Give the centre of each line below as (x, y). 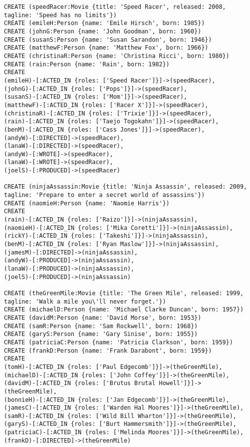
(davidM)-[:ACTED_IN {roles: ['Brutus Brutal (80, 383)
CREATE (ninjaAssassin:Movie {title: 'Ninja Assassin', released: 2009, (125, 187)
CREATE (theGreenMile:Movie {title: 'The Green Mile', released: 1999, (124, 293)
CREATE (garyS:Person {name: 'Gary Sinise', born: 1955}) (101, 334)
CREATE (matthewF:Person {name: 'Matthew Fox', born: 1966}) (106, 48)
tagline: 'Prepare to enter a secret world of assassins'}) (105, 195)
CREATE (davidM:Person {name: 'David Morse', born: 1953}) (103, 318)
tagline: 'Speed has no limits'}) (61, 15)
